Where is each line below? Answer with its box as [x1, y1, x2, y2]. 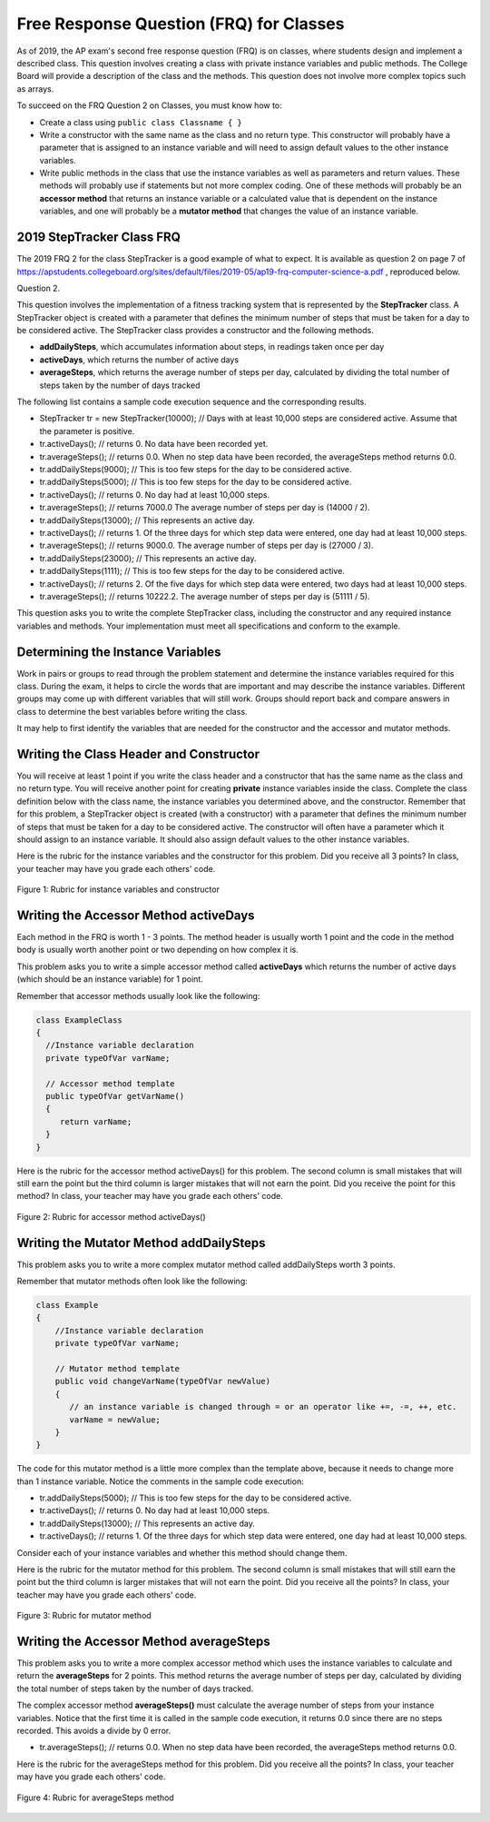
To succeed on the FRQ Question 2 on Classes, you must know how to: [16, 100, 283, 111]
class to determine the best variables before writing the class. [16, 706, 249, 717]
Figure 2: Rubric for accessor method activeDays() [16, 1211, 206, 1222]
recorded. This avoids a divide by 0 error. [16, 1726, 171, 1737]
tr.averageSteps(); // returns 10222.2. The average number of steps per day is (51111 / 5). [39, 590, 371, 601]
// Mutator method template [54, 1363, 181, 1373]
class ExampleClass [35, 1015, 122, 1025]
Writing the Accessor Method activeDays [16, 908, 255, 923]
